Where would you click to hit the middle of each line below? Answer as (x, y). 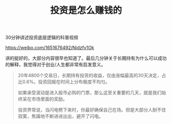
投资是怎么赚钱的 (86, 10)
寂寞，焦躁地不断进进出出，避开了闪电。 (60, 116)
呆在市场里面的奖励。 (45, 99)
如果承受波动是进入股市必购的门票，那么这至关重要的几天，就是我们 (90, 93)
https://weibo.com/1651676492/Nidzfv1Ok (50, 48)
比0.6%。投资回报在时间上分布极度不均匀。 (64, 82)
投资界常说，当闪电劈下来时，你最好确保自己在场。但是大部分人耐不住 (92, 110)
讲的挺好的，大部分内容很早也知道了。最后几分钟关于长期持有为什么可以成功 (86, 58)
